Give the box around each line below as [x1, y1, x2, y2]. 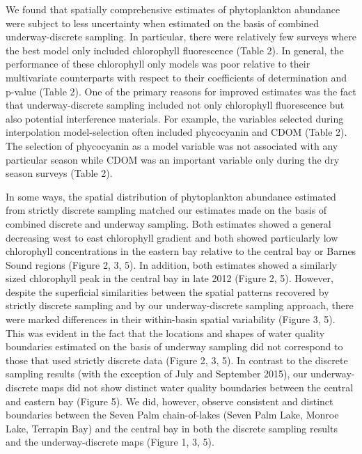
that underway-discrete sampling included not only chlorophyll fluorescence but [6, 97, 345, 112]
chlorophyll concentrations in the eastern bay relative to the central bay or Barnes [6, 244, 356, 258]
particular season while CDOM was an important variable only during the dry [6, 152, 340, 166]
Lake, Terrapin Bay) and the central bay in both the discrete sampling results [6, 421, 338, 435]
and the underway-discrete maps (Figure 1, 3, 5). [6, 435, 214, 449]
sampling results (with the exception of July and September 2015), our [6, 366, 308, 381]
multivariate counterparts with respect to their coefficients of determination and [6, 70, 347, 84]
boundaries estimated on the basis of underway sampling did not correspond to [6, 339, 343, 354]
